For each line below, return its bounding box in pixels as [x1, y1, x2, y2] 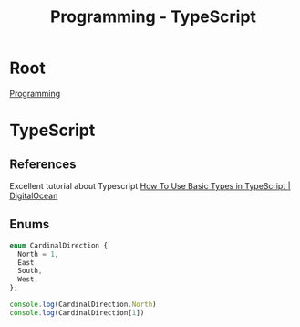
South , [17, 267, 43, 276]
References [9, 156, 77, 172]
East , [17, 258, 39, 267]
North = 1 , [17, 249, 59, 258]
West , [17, 275, 39, 284]
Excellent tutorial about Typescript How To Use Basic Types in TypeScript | [9, 180, 291, 191]
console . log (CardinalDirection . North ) [9, 300, 157, 309]
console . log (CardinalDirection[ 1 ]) [9, 308, 145, 317]
